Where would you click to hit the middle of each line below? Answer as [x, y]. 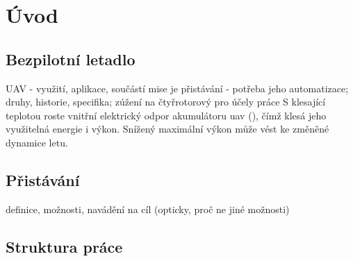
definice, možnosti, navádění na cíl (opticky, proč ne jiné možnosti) [148, 209]
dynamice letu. [37, 142]
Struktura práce [64, 246]
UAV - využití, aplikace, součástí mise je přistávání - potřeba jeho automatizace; [177, 88]
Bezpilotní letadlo [71, 59]
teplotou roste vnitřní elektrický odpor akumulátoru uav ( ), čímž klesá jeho [166, 115]
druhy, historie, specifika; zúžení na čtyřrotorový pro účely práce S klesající [166, 102]
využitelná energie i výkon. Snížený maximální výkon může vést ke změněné [167, 129]
